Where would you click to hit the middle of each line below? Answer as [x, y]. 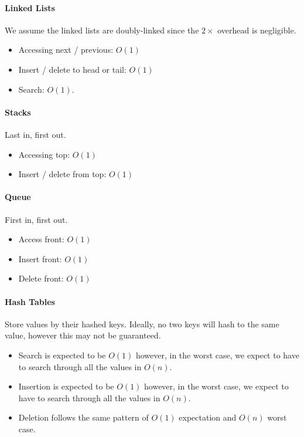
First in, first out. [36, 219]
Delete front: [41, 278]
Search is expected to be [62, 355]
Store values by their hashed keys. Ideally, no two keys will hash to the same [142, 323]
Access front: [41, 239]
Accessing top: [44, 154]
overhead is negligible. [257, 30]
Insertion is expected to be [66, 386]
